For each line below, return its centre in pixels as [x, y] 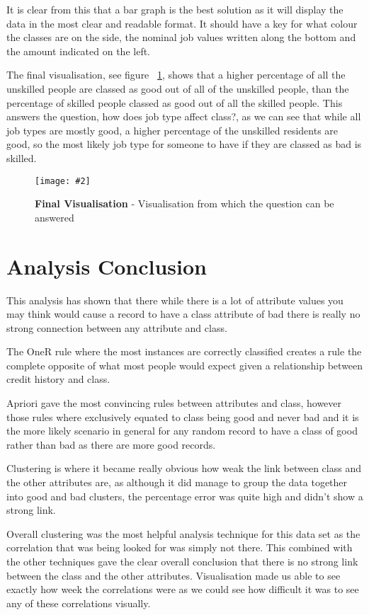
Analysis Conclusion [107, 266]
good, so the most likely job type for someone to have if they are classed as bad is [184, 144]
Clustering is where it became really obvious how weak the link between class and [184, 468]
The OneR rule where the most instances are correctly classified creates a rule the [184, 351]
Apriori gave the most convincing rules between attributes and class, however [174, 403]
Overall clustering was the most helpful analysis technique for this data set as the [183, 533]
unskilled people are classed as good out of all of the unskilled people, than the [178, 88]
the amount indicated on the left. [79, 51]
